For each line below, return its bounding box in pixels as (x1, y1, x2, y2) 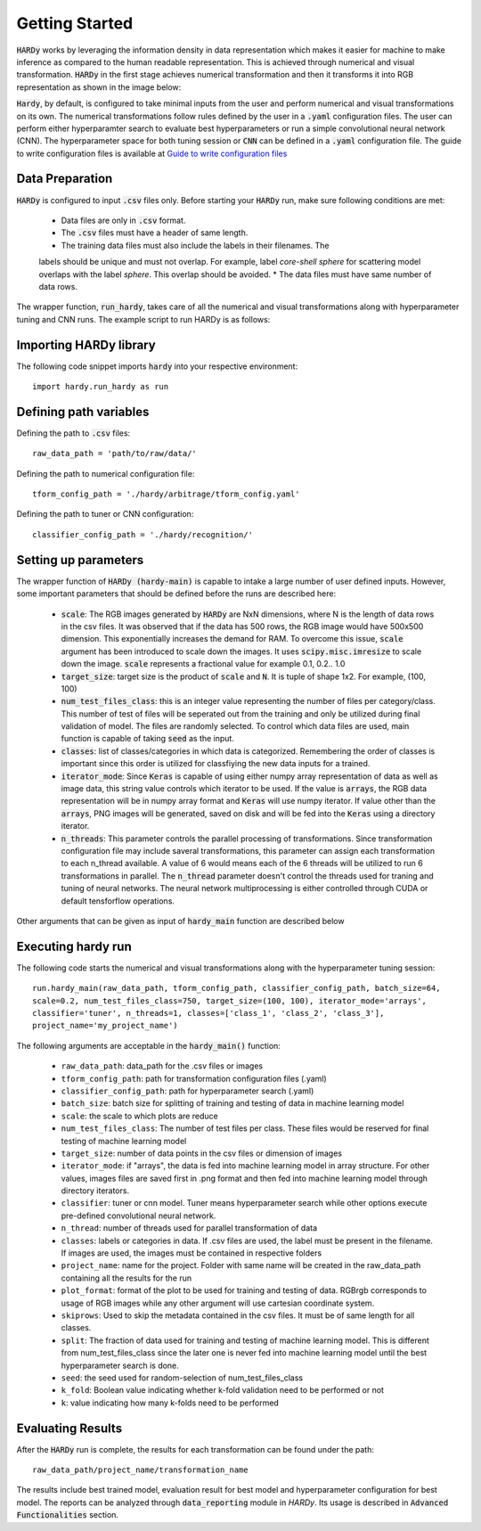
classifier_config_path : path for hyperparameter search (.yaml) (61, 1085, 314, 1096)
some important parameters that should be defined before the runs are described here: (16, 588, 337, 599)
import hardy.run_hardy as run (32, 381, 169, 391)
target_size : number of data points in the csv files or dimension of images (61, 1148, 343, 1158)
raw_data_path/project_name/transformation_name (32, 1465, 249, 1475)
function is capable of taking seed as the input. (61, 733, 235, 744)
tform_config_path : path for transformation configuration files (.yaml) (61, 1073, 327, 1084)
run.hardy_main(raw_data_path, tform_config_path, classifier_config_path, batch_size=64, (32, 983, 441, 994)
